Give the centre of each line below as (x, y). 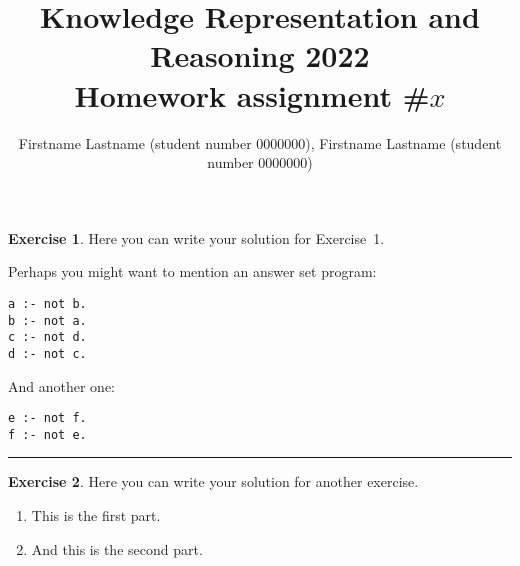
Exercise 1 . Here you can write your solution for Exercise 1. (196, 237)
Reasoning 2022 (260, 55)
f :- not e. (47, 434)
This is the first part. (96, 515)
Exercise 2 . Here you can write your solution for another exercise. (213, 481)
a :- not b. (47, 303)
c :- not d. (47, 337)
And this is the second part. (117, 548)
